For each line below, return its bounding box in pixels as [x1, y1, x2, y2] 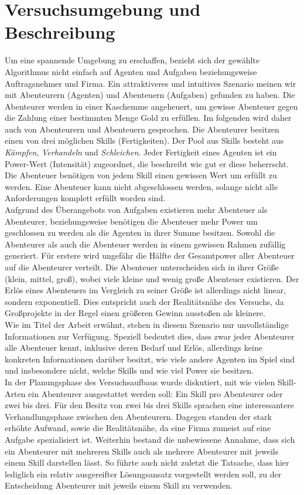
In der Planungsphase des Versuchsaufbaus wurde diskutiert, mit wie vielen [5, 375, 275, 388]
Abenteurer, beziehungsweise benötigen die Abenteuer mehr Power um [5, 215, 258, 227]
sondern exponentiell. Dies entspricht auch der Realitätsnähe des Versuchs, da [5, 295, 284, 307]
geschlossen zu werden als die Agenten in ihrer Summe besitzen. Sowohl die [5, 226, 275, 239]
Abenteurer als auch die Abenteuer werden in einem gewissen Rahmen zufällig [5, 238, 286, 250]
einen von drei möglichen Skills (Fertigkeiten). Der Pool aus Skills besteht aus [5, 134, 284, 147]
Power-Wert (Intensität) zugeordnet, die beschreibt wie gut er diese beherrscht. [5, 157, 289, 169]
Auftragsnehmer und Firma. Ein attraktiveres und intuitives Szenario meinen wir [5, 77, 296, 89]
